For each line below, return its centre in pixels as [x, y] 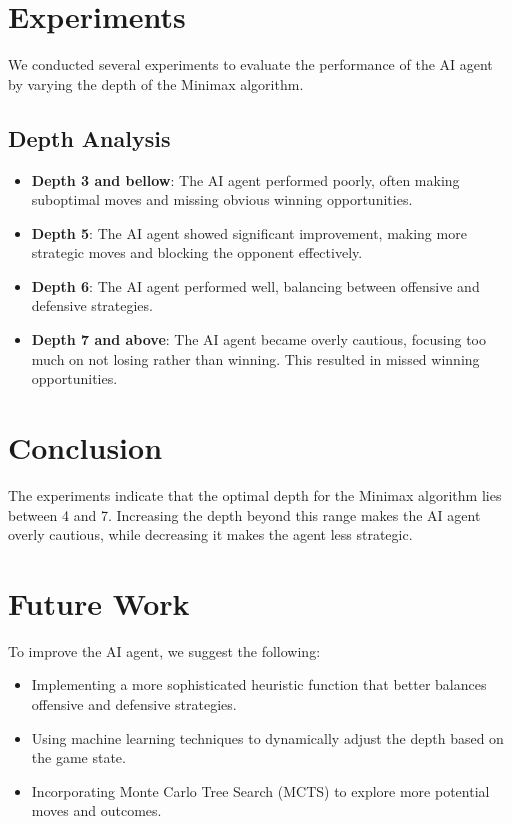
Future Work [99, 602]
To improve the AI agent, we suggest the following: [164, 650]
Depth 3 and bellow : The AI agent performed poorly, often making [245, 179]
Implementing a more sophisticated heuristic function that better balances [259, 684]
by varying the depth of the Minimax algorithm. [156, 83]
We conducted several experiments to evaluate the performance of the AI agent [250, 64]
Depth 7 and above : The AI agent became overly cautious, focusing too [259, 339]
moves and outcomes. [96, 810]
